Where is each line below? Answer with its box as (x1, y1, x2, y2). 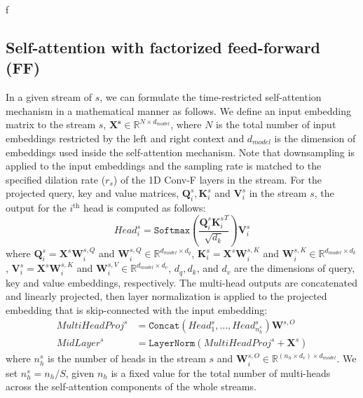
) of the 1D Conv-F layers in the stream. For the (113, 172, 322, 186)
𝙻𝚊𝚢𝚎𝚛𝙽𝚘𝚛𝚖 (149, 338, 196, 349)
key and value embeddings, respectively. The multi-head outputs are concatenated (6, 275, 357, 289)
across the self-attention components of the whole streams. (6, 379, 256, 394)
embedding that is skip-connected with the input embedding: (6, 302, 268, 317)
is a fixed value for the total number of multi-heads (111, 365, 331, 380)
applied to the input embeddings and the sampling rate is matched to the (6, 158, 322, 173)
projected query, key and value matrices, (6, 186, 179, 200)
